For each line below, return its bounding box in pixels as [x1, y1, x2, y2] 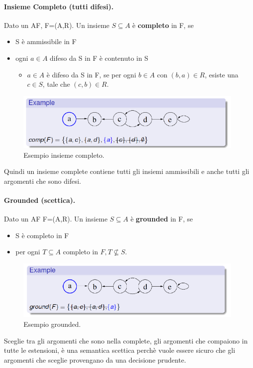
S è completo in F [15, 230, 69, 240]
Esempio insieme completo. [23, 149, 105, 160]
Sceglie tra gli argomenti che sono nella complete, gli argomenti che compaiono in [4, 335, 248, 345]
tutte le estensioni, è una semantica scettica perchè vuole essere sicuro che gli [4, 345, 235, 355]
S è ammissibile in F [15, 36, 77, 47]
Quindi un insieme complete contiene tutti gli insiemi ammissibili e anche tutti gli [4, 166, 250, 176]
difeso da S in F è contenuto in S [49, 52, 148, 63]
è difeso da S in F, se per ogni [46, 69, 137, 79]
